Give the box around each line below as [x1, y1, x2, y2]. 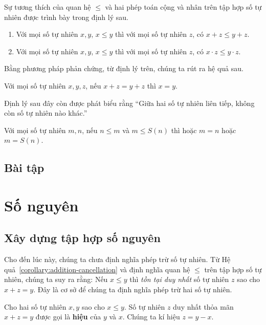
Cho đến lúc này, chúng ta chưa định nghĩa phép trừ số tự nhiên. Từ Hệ [4, 254, 231, 265]
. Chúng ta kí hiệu [122, 311, 180, 322]
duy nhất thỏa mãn [173, 301, 234, 312]
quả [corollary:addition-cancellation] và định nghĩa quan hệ [4, 264, 190, 274]
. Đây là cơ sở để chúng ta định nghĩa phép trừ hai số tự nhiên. [33, 284, 232, 295]
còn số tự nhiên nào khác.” [4, 107, 87, 118]
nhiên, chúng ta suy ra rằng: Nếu [4, 274, 108, 285]
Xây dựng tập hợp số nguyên [4, 230, 161, 246]
